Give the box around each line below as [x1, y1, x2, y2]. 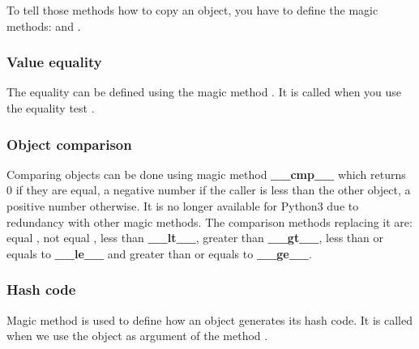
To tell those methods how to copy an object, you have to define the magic [6, 2, 378, 18]
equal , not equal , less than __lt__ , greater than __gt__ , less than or [6, 229, 384, 246]
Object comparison [6, 134, 132, 154]
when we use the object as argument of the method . [6, 327, 268, 344]
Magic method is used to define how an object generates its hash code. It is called [6, 311, 413, 328]
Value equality [6, 52, 102, 72]
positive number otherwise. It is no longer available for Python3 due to [6, 198, 359, 214]
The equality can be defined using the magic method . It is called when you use [6, 83, 402, 100]
